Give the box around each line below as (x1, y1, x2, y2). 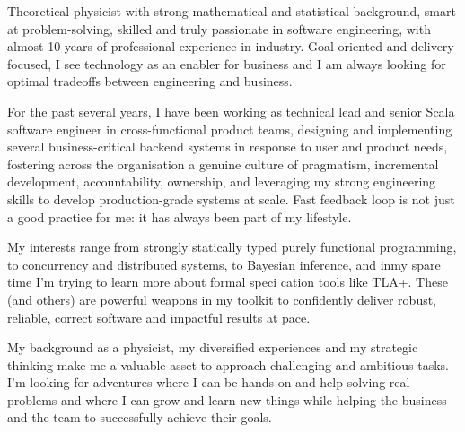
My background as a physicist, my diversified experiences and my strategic (7, 338, 418, 357)
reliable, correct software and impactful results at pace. (7, 307, 311, 326)
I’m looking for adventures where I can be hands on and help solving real (7, 373, 410, 392)
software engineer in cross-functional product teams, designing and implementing (7, 119, 452, 138)
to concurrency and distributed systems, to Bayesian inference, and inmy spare (7, 255, 441, 273)
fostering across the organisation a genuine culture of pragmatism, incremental (7, 154, 439, 173)
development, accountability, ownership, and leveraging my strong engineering (7, 172, 436, 191)
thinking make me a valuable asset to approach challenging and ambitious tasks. (7, 355, 449, 374)
